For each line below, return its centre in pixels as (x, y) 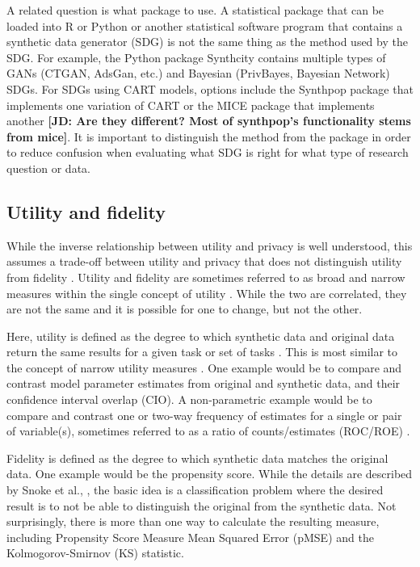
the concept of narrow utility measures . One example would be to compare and (204, 367)
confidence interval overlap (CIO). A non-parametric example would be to (189, 399)
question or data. (48, 168)
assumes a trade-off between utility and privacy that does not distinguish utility (204, 261)
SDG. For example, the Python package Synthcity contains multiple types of (196, 57)
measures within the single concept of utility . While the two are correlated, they (207, 293)
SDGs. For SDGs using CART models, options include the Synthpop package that (210, 88)
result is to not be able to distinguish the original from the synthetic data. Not (202, 505)
